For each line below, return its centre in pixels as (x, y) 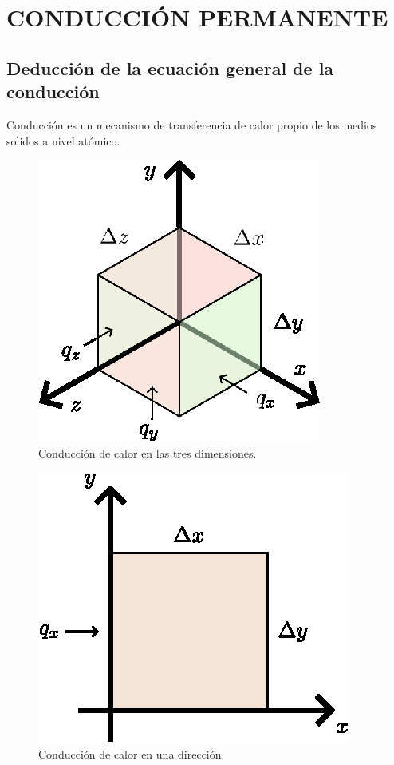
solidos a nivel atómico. (63, 140)
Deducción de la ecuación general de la (170, 67)
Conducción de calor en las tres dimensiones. (148, 452)
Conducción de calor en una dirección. (132, 753)
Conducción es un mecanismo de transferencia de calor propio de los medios (192, 124)
